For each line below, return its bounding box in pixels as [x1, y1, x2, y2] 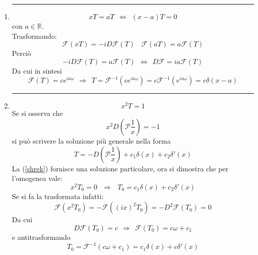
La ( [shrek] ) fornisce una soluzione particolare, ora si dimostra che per [12, 163, 229, 173]
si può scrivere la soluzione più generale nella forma [12, 135, 171, 146]
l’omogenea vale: [12, 173, 62, 183]
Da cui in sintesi [12, 65, 62, 76]
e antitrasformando [12, 232, 71, 242]
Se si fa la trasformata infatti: [12, 190, 104, 201]
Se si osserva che [12, 108, 63, 118]
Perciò [12, 48, 31, 58]
